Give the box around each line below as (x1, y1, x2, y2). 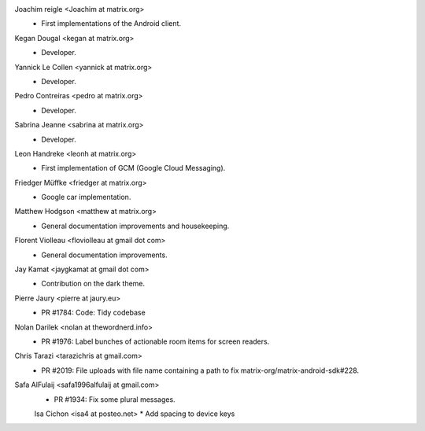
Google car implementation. (41, 193, 131, 202)
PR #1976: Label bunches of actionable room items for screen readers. (41, 337, 270, 346)
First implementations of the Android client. (41, 19, 181, 28)
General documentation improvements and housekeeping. (41, 221, 230, 230)
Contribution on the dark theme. (41, 279, 146, 289)
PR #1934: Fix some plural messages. (54, 394, 176, 404)
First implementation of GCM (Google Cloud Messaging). (41, 164, 226, 173)
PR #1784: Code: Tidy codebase (41, 308, 146, 318)
